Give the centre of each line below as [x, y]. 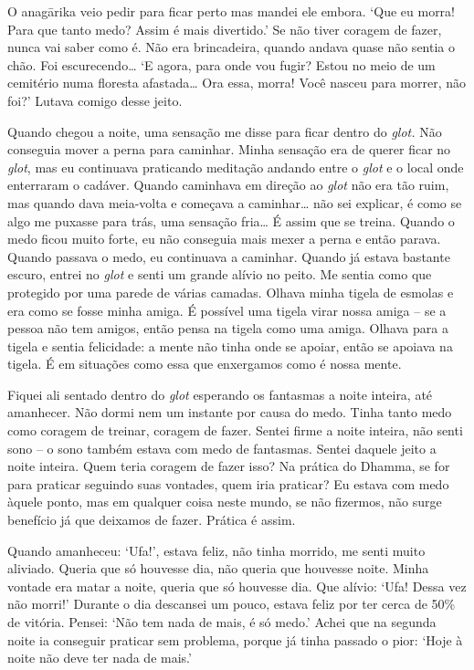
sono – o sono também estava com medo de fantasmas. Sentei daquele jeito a [222, 448]
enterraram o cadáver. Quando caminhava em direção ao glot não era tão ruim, [228, 185]
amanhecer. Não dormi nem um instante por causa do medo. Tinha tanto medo [230, 412]
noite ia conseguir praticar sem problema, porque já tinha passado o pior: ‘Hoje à [235, 639]
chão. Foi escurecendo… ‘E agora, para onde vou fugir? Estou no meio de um [221, 64]
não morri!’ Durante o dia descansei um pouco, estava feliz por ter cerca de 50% [232, 604]
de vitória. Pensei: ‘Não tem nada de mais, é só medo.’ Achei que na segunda [222, 622]
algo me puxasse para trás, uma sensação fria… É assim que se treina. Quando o [231, 220]
